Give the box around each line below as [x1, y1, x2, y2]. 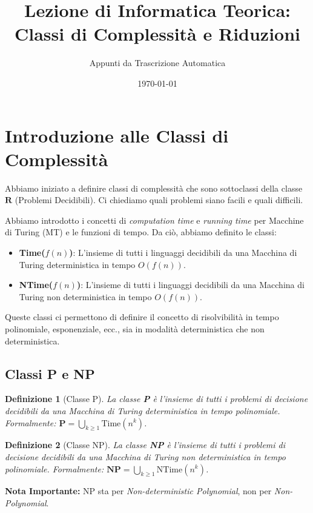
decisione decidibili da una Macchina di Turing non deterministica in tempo [5, 450, 286, 463]
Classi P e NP [5, 364, 95, 383]
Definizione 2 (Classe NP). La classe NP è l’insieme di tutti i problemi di [5, 438, 286, 451]
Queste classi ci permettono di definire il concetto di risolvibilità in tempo [5, 310, 279, 323]
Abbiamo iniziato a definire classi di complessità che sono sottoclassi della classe [5, 181, 303, 194]
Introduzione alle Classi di [5, 122, 229, 147]
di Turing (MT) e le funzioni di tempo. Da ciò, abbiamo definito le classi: [5, 226, 277, 238]
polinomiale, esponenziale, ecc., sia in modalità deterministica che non [5, 322, 265, 335]
